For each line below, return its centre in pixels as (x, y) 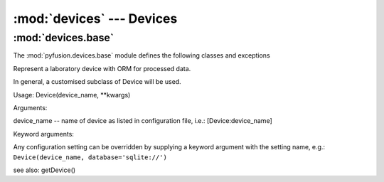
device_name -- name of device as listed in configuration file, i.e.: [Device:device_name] (143, 121)
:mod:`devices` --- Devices (95, 18)
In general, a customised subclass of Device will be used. (97, 82)
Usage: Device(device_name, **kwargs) (72, 95)
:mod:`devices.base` (63, 38)
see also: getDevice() (44, 170)
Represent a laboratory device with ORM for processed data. (102, 68)
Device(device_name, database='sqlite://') (90, 157)
